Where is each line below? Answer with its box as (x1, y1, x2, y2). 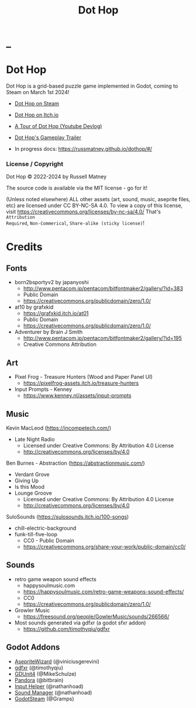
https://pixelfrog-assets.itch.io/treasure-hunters (23, 379, 139, 386)
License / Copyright (6, 160, 63, 168)
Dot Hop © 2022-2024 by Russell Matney (6, 173, 107, 180)
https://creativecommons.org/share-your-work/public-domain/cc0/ (23, 543, 186, 550)
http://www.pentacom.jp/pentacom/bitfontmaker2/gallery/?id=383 (23, 285, 183, 292)
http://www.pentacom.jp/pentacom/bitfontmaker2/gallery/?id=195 (23, 334, 183, 342)
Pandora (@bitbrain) (14, 676, 64, 683)
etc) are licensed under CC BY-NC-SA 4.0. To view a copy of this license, (6, 202, 183, 209)
